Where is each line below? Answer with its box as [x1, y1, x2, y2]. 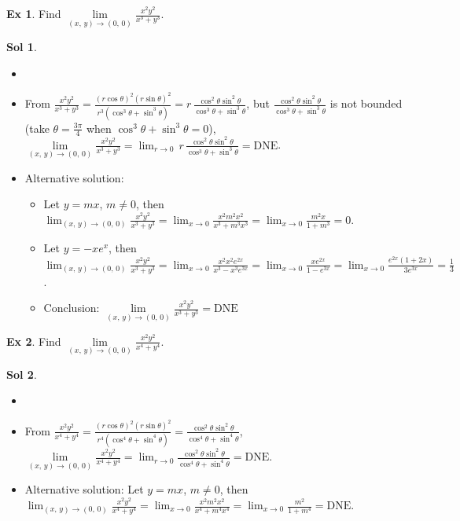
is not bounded [329, 95, 403, 112]
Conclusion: [43, 299, 100, 316]
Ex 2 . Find [6, 332, 61, 349]
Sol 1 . [6, 39, 37, 55]
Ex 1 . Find [6, 6, 61, 21]
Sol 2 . [6, 365, 37, 382]
